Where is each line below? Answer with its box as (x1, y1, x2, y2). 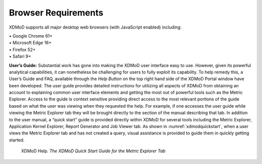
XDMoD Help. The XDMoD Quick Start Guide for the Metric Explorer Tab (21, 148, 166, 154)
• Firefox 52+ (9, 47, 36, 52)
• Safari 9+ (9, 53, 32, 59)
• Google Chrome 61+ (9, 33, 53, 39)
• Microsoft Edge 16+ (9, 40, 52, 46)
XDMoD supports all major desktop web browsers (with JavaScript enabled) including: (9, 24, 182, 30)
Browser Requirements (9, 7, 104, 18)
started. (9, 137, 25, 143)
